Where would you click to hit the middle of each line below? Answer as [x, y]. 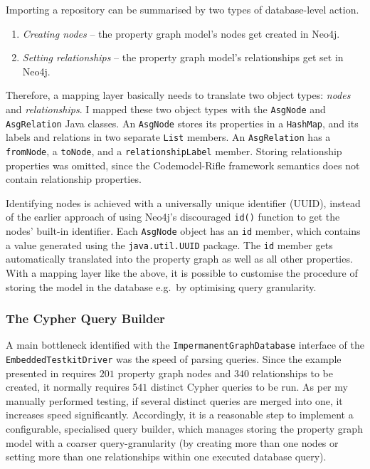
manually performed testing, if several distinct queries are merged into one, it [174, 400]
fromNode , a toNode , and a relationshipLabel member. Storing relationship [174, 151]
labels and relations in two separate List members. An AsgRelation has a [168, 137]
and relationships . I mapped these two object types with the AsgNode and [166, 109]
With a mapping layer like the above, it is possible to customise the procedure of [182, 272]
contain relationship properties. [74, 179]
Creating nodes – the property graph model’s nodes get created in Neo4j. [181, 33]
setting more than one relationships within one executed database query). [166, 457]
